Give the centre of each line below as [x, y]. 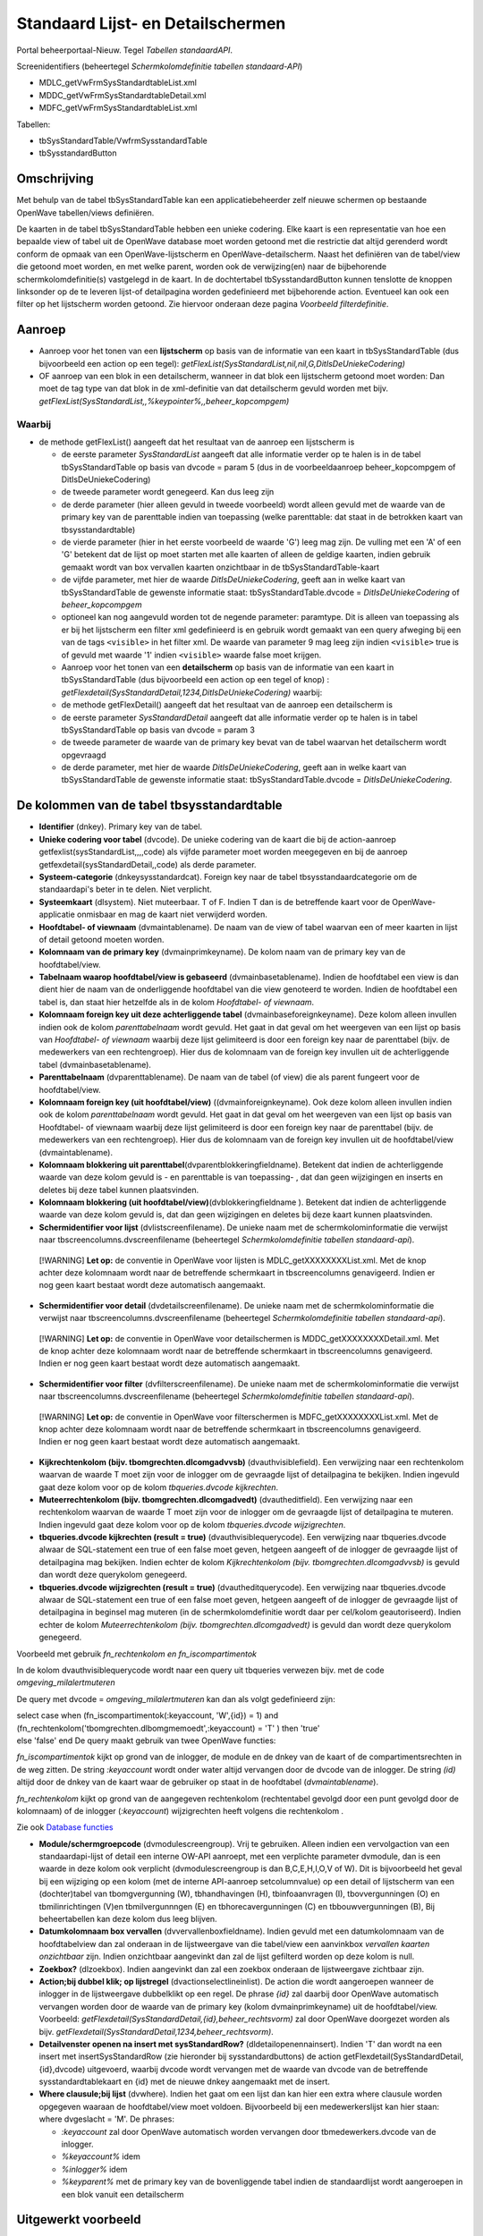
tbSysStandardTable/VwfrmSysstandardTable [123, 140]
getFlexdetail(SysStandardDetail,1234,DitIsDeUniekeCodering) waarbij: [192, 692]
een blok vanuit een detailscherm [123, 2194]
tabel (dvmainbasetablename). [95, 1064]
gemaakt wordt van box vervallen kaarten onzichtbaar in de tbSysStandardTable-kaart [220, 567]
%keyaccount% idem [101, 2156]
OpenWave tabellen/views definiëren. [85, 212]
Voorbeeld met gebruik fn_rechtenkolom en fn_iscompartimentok [137, 1654]
